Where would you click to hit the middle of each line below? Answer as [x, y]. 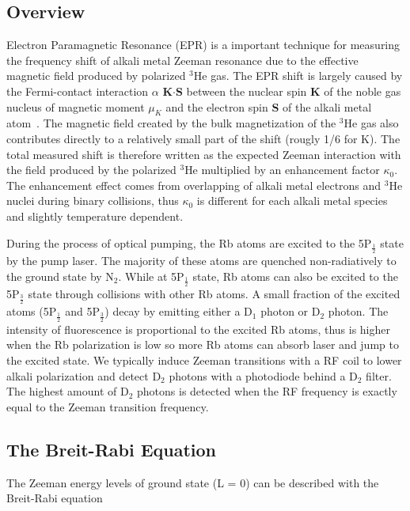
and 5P [82, 311]
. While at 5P [151, 276]
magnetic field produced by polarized [96, 76]
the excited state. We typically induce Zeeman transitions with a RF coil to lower [204, 360]
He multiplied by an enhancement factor [282, 170]
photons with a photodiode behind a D [263, 375]
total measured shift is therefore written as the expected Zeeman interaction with [204, 154]
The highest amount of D [68, 391]
